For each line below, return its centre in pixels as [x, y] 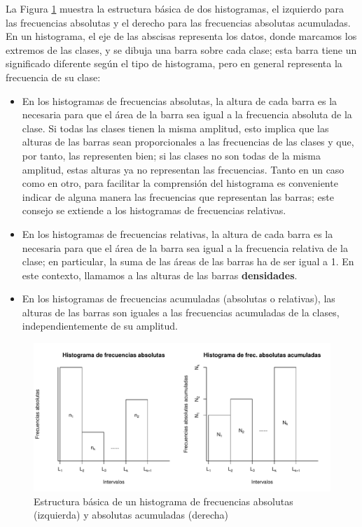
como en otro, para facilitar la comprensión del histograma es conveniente [180, 183]
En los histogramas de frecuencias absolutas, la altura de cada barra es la [180, 100]
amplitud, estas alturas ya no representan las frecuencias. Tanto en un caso [183, 169]
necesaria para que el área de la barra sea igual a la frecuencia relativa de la [185, 247]
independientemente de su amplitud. [100, 326]
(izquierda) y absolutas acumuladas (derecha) [131, 515]
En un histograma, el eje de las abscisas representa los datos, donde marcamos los [181, 36]
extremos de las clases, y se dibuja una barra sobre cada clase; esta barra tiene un [181, 49]
